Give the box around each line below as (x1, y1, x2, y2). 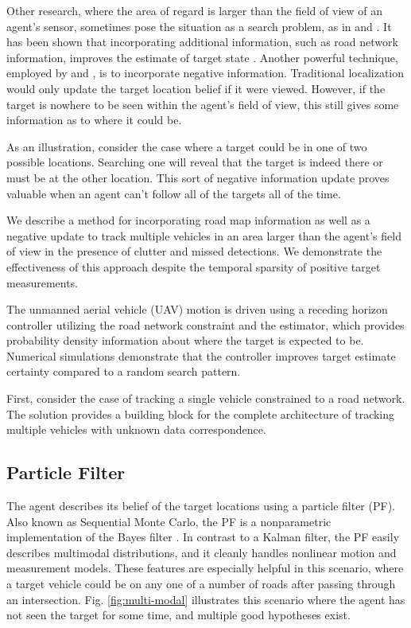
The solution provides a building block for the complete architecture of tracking (6, 405, 395, 422)
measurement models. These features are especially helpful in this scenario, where (6, 560, 404, 576)
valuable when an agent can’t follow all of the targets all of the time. (6, 185, 341, 201)
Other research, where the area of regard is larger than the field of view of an (6, 2, 382, 18)
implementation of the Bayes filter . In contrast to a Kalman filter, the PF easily (6, 529, 400, 545)
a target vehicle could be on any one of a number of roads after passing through (6, 575, 396, 592)
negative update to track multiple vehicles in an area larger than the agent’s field (6, 227, 401, 244)
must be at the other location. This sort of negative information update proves (6, 169, 390, 185)
